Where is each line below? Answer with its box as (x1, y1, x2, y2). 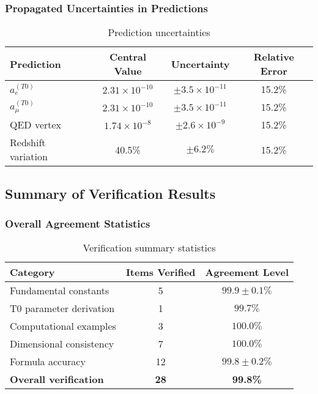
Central (109, 50, 147, 64)
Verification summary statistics (83, 240, 216, 255)
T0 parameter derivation (10, 301, 115, 316)
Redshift (10, 135, 46, 150)
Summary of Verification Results (5, 184, 216, 203)
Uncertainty (171, 56, 230, 71)
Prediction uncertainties (108, 25, 210, 40)
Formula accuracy (10, 354, 86, 369)
